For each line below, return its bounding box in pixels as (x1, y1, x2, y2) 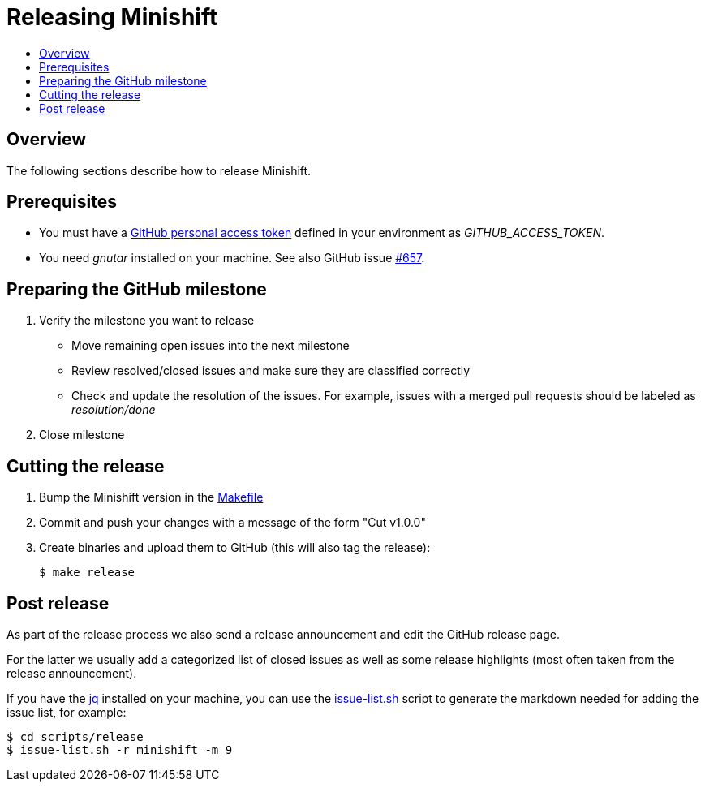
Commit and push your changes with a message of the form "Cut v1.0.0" (39, 515, 426, 530)
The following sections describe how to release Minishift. (6, 163, 312, 178)
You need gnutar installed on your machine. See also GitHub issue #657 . (39, 251, 425, 265)
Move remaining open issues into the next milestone (71, 338, 350, 353)
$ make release (39, 566, 135, 579)
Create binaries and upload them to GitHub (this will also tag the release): (39, 540, 431, 555)
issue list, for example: (6, 704, 127, 719)
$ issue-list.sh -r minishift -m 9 (6, 743, 233, 756)
